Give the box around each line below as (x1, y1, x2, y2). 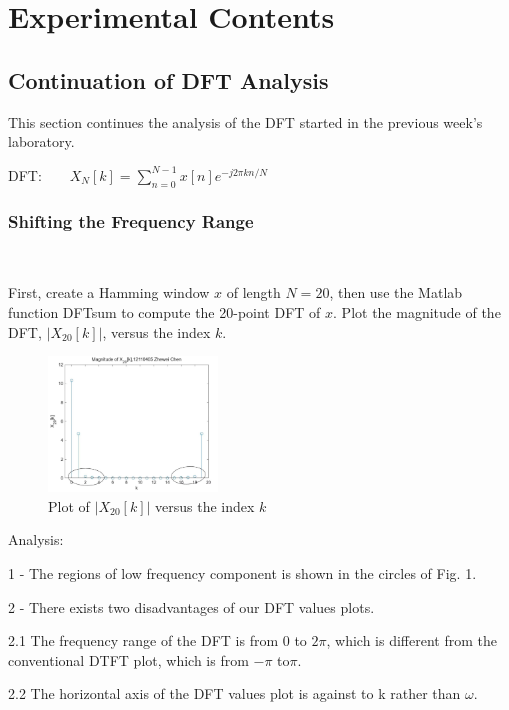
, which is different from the (326, 630, 497, 651)
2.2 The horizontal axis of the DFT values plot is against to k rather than (8, 683, 461, 704)
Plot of (48, 495, 90, 516)
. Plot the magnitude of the (333, 301, 501, 322)
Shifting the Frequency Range (8, 209, 254, 234)
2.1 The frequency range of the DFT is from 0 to (8, 630, 307, 651)
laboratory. (8, 131, 75, 152)
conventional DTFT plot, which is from (8, 649, 249, 670)
